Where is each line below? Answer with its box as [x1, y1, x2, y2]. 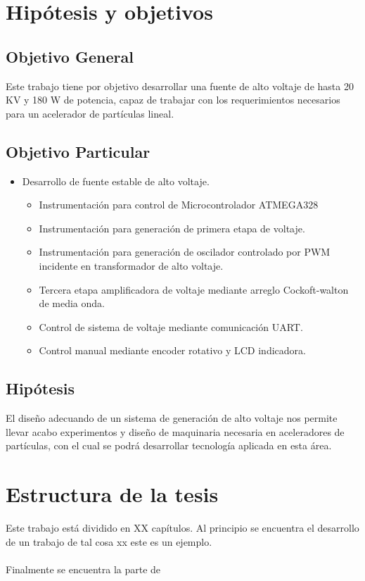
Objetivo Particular [6, 140, 151, 162]
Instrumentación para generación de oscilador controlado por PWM [39, 244, 331, 259]
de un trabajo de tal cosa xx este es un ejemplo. [6, 534, 212, 549]
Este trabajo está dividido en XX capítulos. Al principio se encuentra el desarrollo [6, 520, 359, 535]
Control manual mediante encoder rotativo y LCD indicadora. [39, 343, 306, 358]
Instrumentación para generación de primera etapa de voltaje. [39, 220, 305, 235]
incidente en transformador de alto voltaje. [39, 258, 224, 273]
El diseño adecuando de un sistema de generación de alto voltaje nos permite [6, 411, 338, 425]
